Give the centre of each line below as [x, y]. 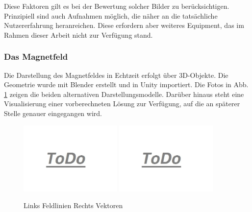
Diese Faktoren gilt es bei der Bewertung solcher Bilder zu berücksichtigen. [117, 6]
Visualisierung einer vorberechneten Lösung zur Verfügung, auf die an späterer [122, 104]
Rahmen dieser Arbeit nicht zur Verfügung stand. [78, 35]
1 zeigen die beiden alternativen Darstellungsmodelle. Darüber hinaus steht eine [124, 94]
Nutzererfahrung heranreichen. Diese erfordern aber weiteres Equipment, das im [124, 25]
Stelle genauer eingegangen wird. [53, 113]
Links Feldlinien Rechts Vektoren [73, 205]
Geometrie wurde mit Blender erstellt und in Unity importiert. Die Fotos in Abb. [126, 84]
